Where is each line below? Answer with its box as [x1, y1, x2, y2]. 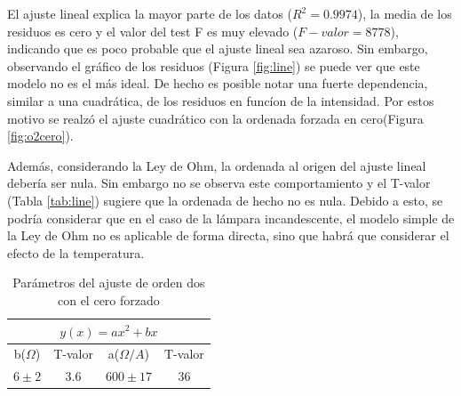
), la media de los [357, 4, 452, 22]
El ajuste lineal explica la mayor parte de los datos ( [7, 4, 292, 22]
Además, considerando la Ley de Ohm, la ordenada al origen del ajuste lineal [7, 156, 426, 174]
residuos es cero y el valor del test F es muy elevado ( [7, 21, 298, 40]
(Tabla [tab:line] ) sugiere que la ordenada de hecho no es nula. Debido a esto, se [7, 190, 443, 209]
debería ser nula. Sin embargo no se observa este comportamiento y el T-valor [7, 174, 431, 192]
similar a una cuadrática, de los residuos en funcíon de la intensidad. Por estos [7, 91, 434, 109]
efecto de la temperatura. [7, 243, 145, 262]
